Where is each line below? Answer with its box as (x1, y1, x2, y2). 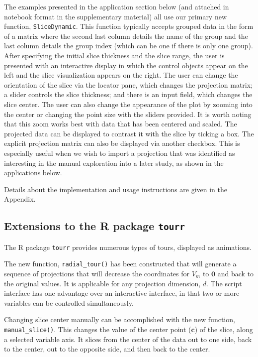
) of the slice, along (194, 324, 253, 334)
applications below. (4, 167, 62, 178)
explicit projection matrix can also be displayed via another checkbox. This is (4, 138, 240, 148)
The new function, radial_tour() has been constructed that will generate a (4, 258, 237, 269)
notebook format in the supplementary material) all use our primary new (4, 11, 227, 21)
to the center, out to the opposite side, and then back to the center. (4, 344, 210, 354)
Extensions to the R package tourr (4, 218, 185, 234)
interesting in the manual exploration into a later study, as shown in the (4, 157, 224, 168)
